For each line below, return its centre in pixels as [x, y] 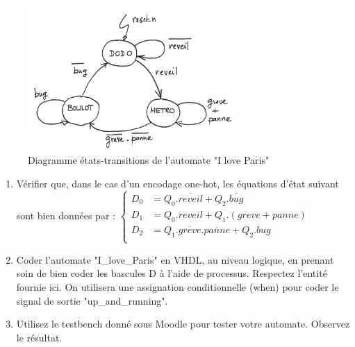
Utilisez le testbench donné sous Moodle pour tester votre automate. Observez [183, 324]
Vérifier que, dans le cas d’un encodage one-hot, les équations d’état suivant [177, 183]
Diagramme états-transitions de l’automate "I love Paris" [149, 160]
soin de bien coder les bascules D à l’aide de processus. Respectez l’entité [172, 273]
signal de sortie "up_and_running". [92, 300]
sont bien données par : [66, 215]
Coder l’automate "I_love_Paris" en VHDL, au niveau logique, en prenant [175, 259]
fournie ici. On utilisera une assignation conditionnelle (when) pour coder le [177, 287]
